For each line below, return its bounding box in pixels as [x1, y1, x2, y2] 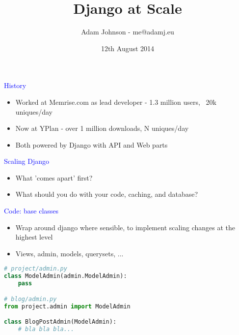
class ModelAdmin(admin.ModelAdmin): [4, 273, 127, 280]
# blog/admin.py [4, 295, 57, 303]
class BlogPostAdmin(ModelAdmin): [4, 318, 117, 326]
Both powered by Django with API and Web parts [15, 139, 168, 150]
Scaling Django [4, 156, 49, 166]
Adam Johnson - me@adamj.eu [81, 27, 174, 37]
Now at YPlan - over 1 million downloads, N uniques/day [15, 123, 189, 133]
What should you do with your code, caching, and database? [15, 189, 198, 199]
